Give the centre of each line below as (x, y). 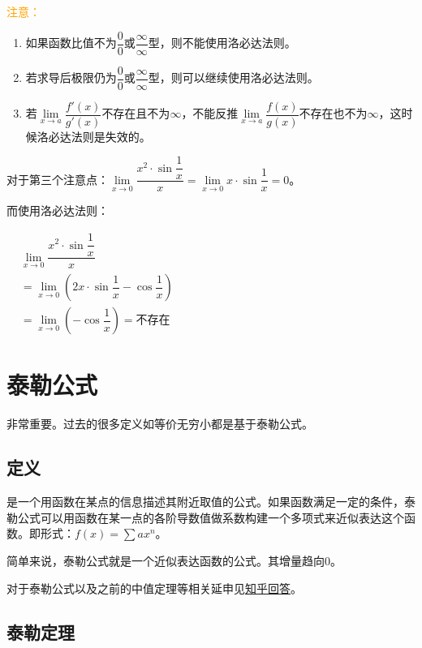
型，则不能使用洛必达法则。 (222, 43)
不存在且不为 (136, 113)
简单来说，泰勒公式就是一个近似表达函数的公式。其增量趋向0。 (174, 560)
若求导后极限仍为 (71, 77)
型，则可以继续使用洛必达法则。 (233, 77)
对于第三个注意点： (58, 179)
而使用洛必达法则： (58, 210)
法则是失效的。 (111, 136)
